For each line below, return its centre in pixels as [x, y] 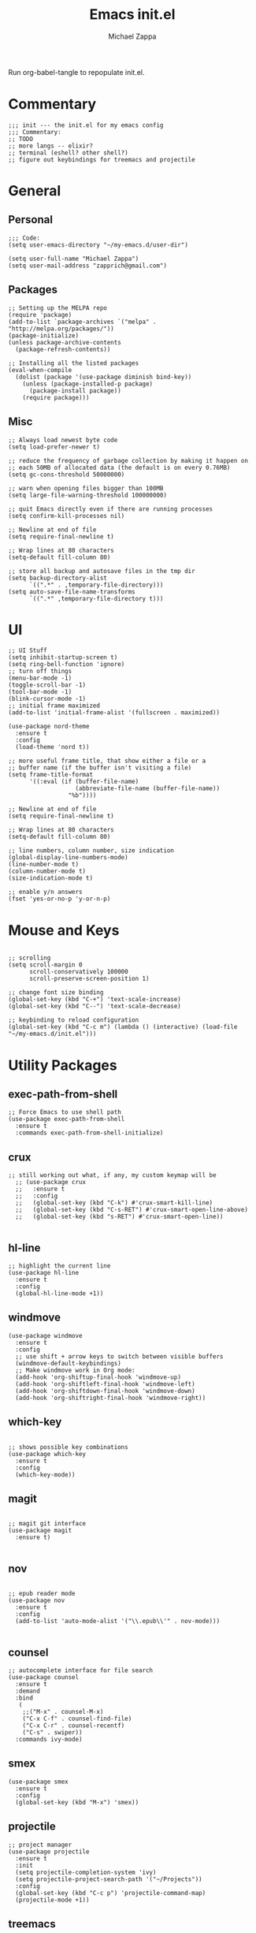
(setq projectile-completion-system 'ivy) [86, 1872]
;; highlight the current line [59, 1266]
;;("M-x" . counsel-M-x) [63, 1712]
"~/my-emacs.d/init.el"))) [52, 1034]
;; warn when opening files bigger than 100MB [86, 488]
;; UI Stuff [28, 651]
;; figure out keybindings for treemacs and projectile [102, 159]
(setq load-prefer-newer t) [54, 447]
